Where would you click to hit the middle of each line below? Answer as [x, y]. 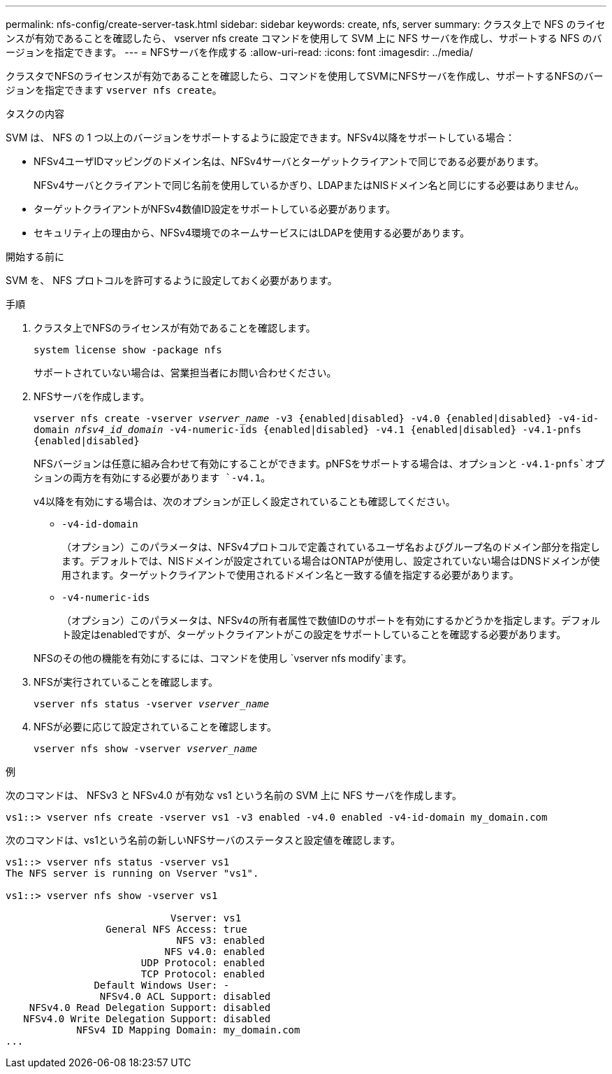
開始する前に [35, 256]
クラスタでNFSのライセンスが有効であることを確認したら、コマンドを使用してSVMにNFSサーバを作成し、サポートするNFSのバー [305, 76]
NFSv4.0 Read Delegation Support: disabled [150, 1008]
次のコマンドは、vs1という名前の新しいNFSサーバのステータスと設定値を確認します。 [203, 840]
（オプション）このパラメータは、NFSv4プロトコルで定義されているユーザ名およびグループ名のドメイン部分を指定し [331, 547]
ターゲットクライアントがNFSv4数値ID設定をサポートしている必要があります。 [215, 209]
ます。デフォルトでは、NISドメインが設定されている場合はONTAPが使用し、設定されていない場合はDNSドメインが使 [331, 561]
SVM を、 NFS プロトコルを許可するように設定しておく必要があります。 [172, 280]
